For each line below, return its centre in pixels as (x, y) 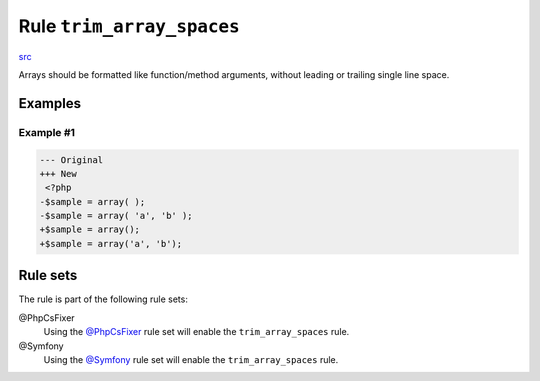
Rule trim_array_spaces (129, 26)
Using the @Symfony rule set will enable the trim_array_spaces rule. (191, 359)
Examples (50, 103)
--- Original (71, 159)
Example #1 (46, 132)
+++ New (58, 173)
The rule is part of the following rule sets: (103, 299)
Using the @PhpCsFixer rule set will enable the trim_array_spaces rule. (196, 332)
